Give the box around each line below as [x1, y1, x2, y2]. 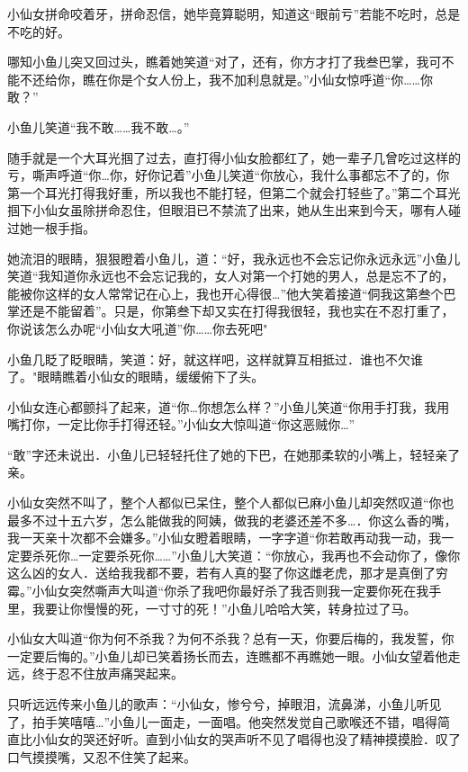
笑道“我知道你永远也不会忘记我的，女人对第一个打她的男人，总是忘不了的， [7, 266, 454, 285]
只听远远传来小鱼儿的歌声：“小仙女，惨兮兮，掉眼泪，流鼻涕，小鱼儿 [7, 695, 417, 713]
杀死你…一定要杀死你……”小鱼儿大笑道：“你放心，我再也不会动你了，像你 [31, 545, 461, 564]
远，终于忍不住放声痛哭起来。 [7, 664, 184, 683]
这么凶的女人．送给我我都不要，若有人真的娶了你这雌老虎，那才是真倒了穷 [7, 563, 448, 582]
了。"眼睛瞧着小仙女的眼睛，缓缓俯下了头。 [7, 367, 265, 386]
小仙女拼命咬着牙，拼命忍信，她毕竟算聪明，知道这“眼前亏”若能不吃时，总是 [7, 4, 461, 22]
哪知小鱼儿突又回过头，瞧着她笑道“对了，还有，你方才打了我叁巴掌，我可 [7, 52, 442, 71]
